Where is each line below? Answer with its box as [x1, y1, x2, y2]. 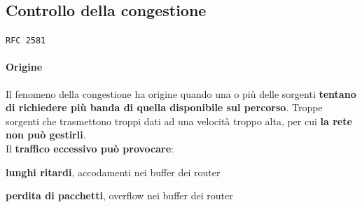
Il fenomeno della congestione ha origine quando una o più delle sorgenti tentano [6, 86, 356, 101]
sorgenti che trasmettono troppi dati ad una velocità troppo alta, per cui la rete [6, 113, 352, 128]
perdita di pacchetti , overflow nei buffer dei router [6, 188, 233, 203]
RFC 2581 [6, 36, 46, 46]
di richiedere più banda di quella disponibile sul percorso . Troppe [6, 100, 323, 115]
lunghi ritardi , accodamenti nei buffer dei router [6, 164, 221, 179]
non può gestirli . [6, 127, 86, 142]
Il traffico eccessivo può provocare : [6, 141, 174, 156]
